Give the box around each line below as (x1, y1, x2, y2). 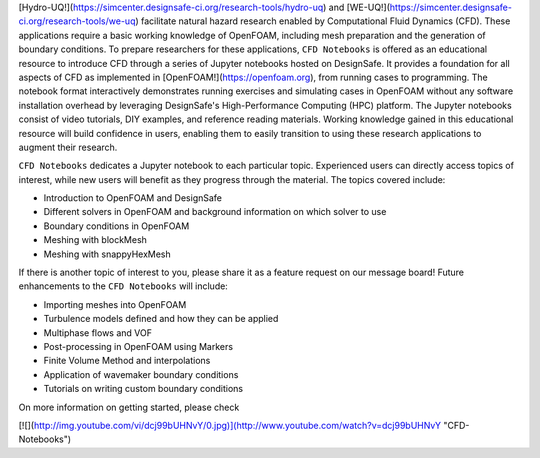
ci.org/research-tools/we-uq (18, 15, 136, 27)
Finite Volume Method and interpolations (43, 355, 211, 367)
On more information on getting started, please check (18, 401, 240, 413)
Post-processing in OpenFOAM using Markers (43, 340, 234, 352)
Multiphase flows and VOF (43, 326, 152, 339)
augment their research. (18, 141, 118, 153)
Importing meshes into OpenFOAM (43, 298, 187, 310)
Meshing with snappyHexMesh (43, 248, 172, 260)
